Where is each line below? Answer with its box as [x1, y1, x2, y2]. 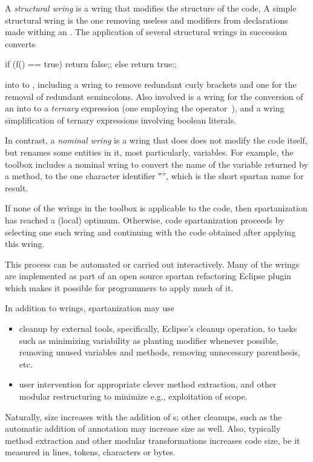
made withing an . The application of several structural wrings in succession [5, 25, 288, 38]
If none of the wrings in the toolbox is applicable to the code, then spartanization [5, 202, 308, 214]
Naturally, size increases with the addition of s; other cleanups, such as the [5, 410, 282, 423]
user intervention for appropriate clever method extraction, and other [19, 378, 277, 391]
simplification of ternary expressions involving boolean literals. [5, 113, 237, 126]
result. [5, 181, 28, 194]
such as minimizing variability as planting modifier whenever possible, [19, 334, 278, 346]
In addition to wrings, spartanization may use [5, 302, 174, 314]
